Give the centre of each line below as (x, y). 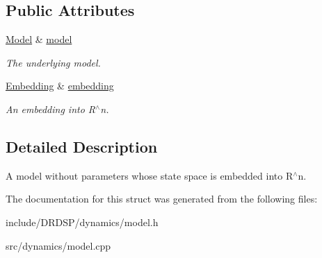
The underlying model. (53, 62)
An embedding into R (51, 109)
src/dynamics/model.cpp (58, 245)
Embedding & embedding (60, 86)
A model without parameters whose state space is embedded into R (150, 175)
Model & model (39, 39)
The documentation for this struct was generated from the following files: (162, 199)
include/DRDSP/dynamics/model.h (82, 222)
